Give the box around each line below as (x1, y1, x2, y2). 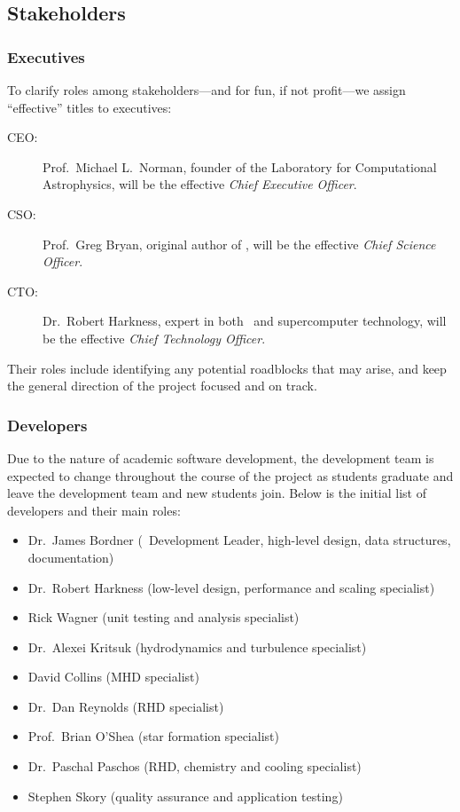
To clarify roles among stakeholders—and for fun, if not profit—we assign (7, 81, 406, 99)
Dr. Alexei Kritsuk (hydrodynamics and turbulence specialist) (27, 637, 367, 656)
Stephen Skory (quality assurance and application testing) (27, 786, 343, 805)
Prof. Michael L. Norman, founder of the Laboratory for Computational (43, 157, 437, 176)
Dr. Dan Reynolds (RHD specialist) (27, 697, 224, 715)
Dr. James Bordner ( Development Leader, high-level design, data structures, (27, 531, 451, 549)
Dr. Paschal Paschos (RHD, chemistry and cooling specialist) (27, 757, 362, 776)
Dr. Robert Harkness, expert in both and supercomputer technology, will (43, 311, 447, 330)
